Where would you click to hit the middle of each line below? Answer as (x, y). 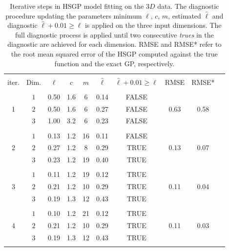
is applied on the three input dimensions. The (153, 25)
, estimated (185, 15)
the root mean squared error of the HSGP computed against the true (114, 53)
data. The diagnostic (188, 6)
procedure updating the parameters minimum (74, 15)
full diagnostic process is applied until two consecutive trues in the (114, 34)
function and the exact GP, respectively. (114, 63)
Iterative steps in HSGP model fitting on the (77, 6)
